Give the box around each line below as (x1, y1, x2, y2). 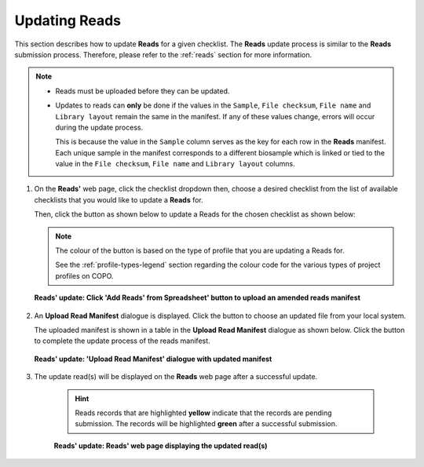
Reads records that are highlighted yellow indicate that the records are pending (75, 408, 332, 418)
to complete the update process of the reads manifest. (34, 336, 211, 345)
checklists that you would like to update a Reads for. (34, 195, 203, 204)
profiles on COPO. (55, 271, 114, 280)
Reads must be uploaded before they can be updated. (55, 86, 230, 96)
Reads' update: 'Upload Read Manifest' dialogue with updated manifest (34, 354, 272, 363)
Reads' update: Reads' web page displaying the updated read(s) (53, 440, 268, 451)
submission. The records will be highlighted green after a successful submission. (75, 419, 338, 429)
